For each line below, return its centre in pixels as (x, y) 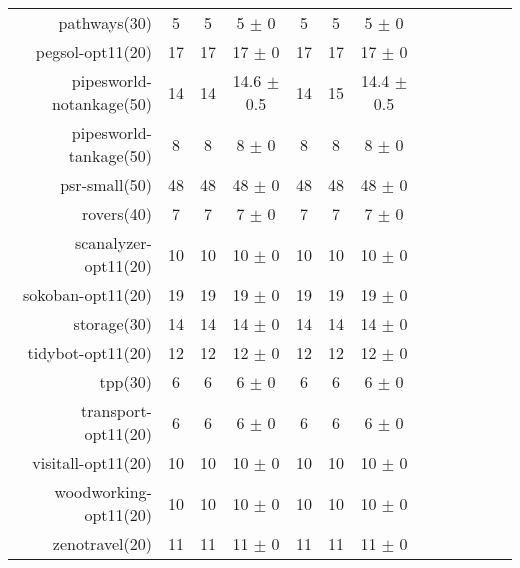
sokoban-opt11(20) (87, 294)
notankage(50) (101, 103)
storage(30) (112, 323)
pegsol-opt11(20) (93, 51)
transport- (116, 410)
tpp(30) (125, 381)
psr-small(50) (106, 184)
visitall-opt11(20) (92, 462)
